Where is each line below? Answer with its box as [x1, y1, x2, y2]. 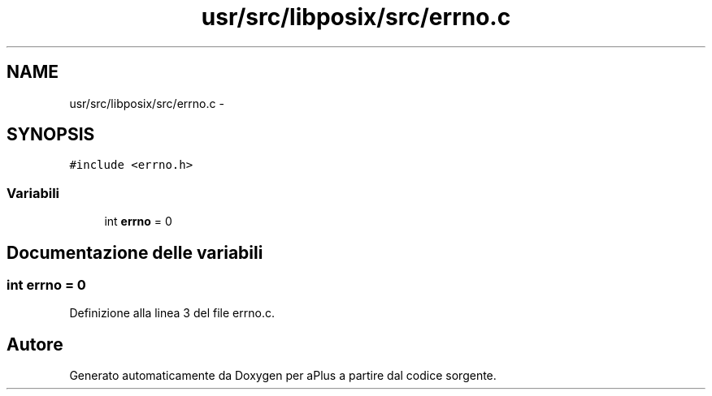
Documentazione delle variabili [7, 242, 263, 263]
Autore [7, 334, 63, 355]
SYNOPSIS [7, 124, 95, 145]
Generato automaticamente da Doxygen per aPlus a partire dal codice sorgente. [69, 368, 497, 383]
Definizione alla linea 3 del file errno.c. [69, 306, 275, 321]
